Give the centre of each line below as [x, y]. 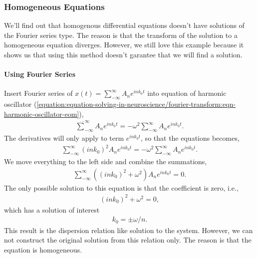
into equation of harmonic [187, 93]
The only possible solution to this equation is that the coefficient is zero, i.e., [121, 187]
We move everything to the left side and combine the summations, [106, 161]
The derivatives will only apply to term [64, 138]
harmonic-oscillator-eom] [42, 114]
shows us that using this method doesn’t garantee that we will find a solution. [123, 54]
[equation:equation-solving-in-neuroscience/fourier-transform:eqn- [136, 104]
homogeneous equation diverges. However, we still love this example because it [124, 45]
